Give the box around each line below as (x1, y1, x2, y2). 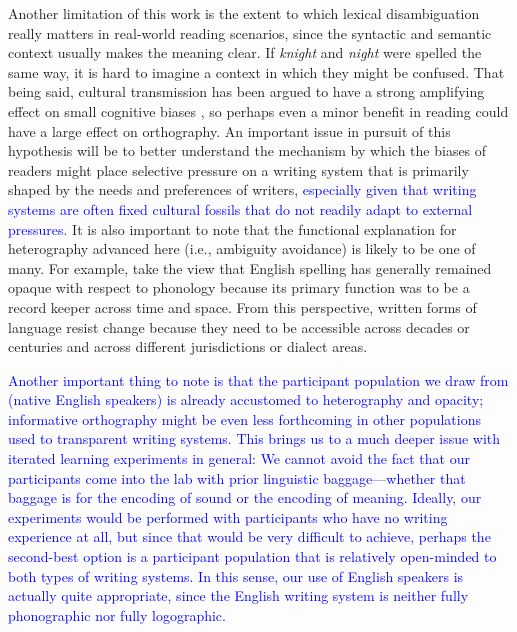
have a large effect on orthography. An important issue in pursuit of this (8, 120, 451, 141)
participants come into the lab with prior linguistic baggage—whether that (8, 467, 466, 488)
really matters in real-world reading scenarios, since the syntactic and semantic (8, 22, 492, 43)
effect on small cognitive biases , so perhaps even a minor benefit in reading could (8, 100, 509, 121)
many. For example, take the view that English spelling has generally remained (8, 257, 492, 278)
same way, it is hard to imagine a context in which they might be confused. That (8, 61, 505, 82)
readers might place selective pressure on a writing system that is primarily (8, 159, 469, 180)
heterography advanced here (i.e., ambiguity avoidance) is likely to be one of (8, 238, 476, 259)
